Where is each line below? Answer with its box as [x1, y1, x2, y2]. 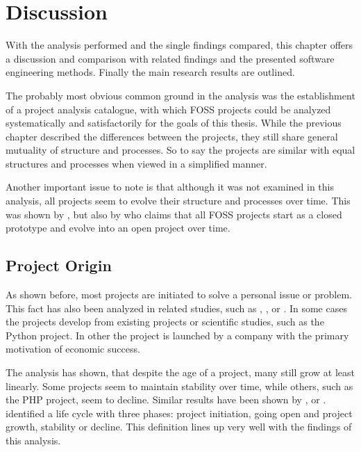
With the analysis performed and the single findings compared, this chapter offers [6, 38, 353, 52]
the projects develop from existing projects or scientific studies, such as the [6, 314, 324, 329]
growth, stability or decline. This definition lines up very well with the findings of [6, 419, 352, 434]
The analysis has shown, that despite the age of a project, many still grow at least [6, 365, 355, 380]
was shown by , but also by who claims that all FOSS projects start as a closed [6, 207, 342, 221]
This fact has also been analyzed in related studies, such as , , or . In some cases [6, 300, 347, 315]
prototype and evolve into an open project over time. [6, 220, 230, 235]
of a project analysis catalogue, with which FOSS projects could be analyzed [6, 102, 331, 116]
